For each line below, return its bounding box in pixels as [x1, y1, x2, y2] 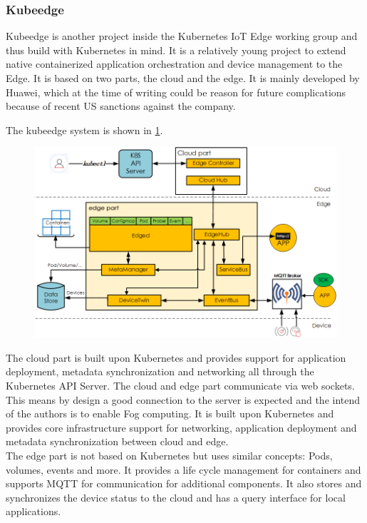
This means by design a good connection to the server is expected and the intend [6, 392, 361, 407]
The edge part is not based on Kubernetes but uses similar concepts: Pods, [6, 447, 333, 462]
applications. [6, 504, 61, 519]
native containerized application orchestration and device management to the [6, 56, 343, 71]
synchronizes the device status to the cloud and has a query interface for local [6, 489, 346, 504]
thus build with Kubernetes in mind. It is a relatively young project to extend [6, 42, 346, 57]
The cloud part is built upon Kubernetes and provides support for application [6, 350, 346, 365]
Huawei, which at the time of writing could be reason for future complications [6, 84, 346, 99]
